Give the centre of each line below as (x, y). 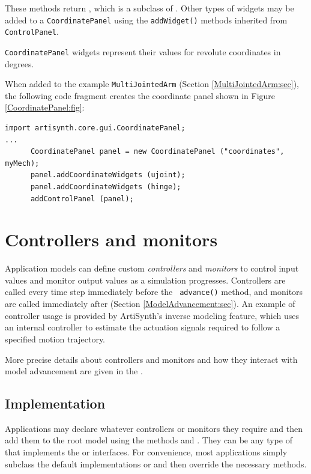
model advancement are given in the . (74, 371)
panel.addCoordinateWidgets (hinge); (106, 187)
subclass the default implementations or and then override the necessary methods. (156, 463)
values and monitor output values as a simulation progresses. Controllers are (145, 280)
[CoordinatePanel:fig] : (45, 107)
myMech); (22, 163)
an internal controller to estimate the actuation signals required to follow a (143, 327)
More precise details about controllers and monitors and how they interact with (151, 359)
